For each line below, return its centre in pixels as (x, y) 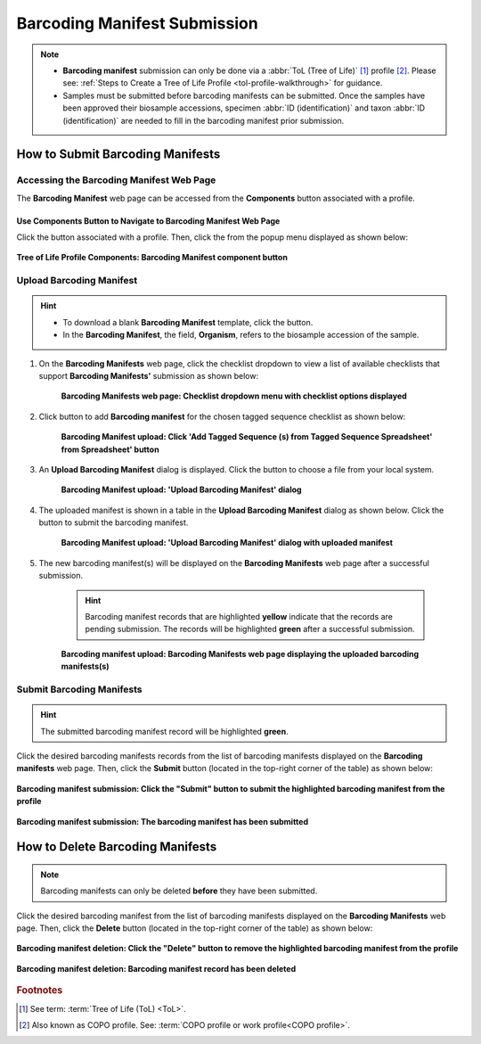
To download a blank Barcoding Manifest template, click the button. (188, 322)
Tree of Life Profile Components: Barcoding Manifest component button (152, 258)
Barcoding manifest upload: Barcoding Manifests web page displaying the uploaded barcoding (240, 654)
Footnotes (40, 991)
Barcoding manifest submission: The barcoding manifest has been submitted (163, 821)
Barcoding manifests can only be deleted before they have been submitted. (179, 891)
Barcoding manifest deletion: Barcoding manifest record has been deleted (156, 968)
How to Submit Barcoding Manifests (118, 155)
